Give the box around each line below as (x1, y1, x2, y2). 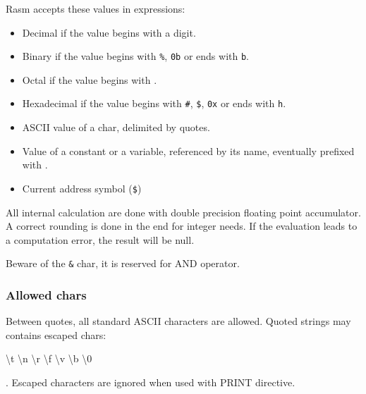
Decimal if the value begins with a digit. (22, 25, 196, 39)
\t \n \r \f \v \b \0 (6, 351, 92, 366)
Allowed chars (6, 285, 87, 303)
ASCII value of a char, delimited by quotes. (22, 120, 210, 135)
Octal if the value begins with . (22, 72, 157, 87)
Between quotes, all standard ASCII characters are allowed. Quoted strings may (6, 314, 351, 328)
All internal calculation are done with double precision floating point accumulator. (6, 204, 361, 219)
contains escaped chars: (6, 327, 106, 342)
